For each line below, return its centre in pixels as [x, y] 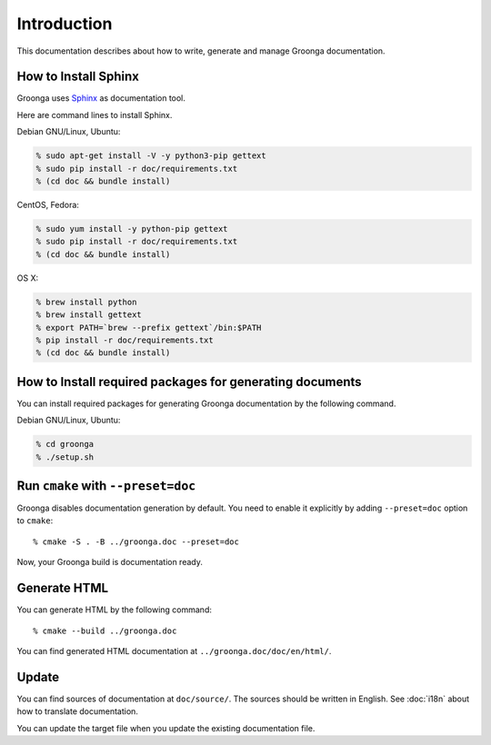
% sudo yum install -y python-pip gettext [132, 228]
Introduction [65, 24]
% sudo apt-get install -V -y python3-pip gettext [151, 156]
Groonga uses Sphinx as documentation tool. [101, 98]
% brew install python [86, 302]
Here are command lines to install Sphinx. [95, 114]
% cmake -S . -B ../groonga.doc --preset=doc [136, 541]
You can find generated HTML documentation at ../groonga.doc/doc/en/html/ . [174, 651]
